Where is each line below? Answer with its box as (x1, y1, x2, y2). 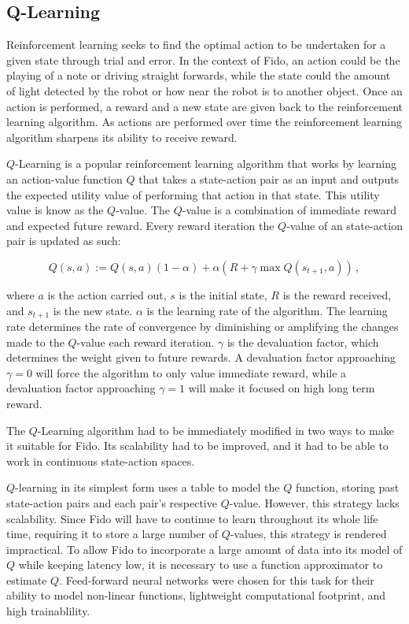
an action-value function (6, 170, 123, 187)
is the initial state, (179, 286, 267, 303)
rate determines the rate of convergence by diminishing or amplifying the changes (6, 318, 399, 334)
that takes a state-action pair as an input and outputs (138, 170, 400, 187)
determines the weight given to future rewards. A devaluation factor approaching (6, 349, 396, 366)
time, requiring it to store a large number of (6, 526, 218, 542)
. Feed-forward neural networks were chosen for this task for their (59, 571, 374, 588)
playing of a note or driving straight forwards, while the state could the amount (6, 67, 391, 84)
